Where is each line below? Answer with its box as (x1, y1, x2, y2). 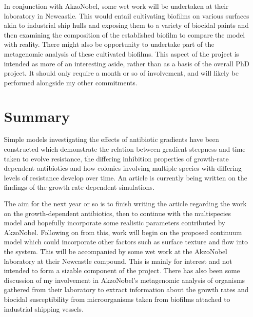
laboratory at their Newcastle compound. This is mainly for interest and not (4, 256, 232, 266)
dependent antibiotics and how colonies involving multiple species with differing (4, 163, 242, 173)
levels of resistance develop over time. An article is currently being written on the (4, 172, 248, 182)
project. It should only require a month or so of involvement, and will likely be (4, 68, 239, 78)
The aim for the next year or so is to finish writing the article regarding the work (4, 198, 247, 209)
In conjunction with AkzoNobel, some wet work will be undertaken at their (4, 1, 229, 11)
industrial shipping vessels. (4, 303, 84, 314)
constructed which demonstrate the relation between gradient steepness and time (4, 144, 246, 154)
